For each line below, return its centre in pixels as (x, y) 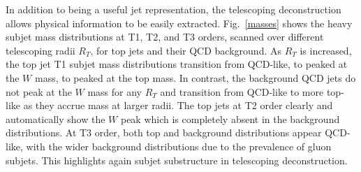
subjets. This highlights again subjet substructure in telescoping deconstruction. (177, 160)
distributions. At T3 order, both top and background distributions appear (164, 132)
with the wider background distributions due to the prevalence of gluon (179, 146)
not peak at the (39, 91)
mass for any (115, 91)
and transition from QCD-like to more (242, 91)
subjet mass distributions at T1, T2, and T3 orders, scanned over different (165, 37)
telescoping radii (40, 50)
